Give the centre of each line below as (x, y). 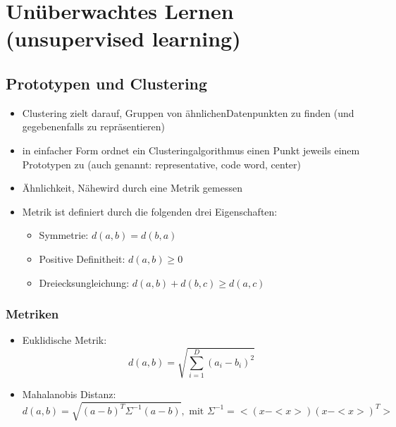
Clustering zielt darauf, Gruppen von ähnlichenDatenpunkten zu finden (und (188, 112)
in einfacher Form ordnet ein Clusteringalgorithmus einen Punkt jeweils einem (191, 150)
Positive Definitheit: (82, 258)
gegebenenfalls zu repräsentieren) (93, 126)
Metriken (32, 314)
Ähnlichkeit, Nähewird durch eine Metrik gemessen (132, 188)
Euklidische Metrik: (64, 340)
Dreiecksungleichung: (84, 282)
